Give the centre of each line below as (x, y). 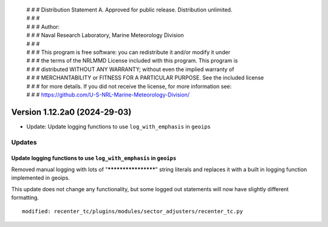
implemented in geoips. (40, 178)
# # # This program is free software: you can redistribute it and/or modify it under (128, 52)
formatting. (25, 197)
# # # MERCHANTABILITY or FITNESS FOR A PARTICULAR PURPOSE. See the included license (145, 78)
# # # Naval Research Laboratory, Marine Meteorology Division (105, 35)
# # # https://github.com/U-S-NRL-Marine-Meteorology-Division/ (108, 95)
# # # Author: (43, 27)
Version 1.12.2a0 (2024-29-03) (71, 112)
